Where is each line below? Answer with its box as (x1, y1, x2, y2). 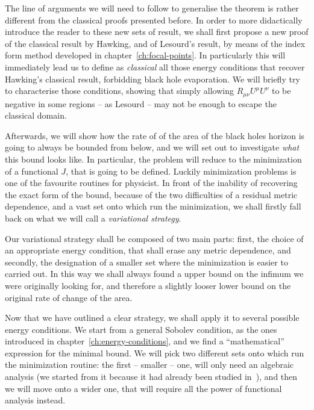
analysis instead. (5, 394, 66, 406)
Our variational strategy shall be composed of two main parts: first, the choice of (5, 232, 304, 244)
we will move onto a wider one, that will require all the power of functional (5, 382, 282, 394)
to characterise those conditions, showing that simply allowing (5, 84, 234, 97)
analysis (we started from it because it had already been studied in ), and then (5, 370, 298, 383)
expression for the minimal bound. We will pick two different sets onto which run (5, 346, 304, 359)
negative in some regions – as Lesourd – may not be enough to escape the (5, 97, 277, 110)
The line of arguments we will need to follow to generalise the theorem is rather (5, 2, 299, 14)
